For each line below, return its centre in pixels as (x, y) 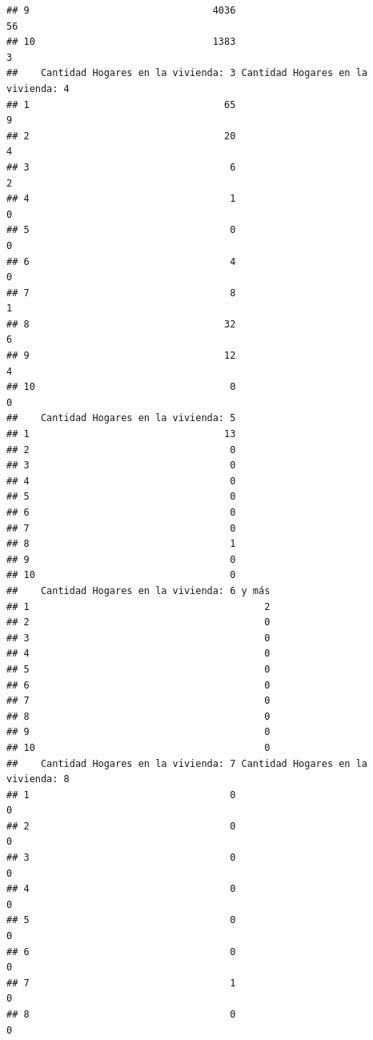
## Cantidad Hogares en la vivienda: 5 (121, 418)
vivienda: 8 (38, 779)
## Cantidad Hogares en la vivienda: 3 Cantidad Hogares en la (187, 73)
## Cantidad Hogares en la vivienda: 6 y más (138, 590)
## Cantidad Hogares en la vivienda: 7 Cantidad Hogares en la (187, 763)
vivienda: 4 (38, 88)
